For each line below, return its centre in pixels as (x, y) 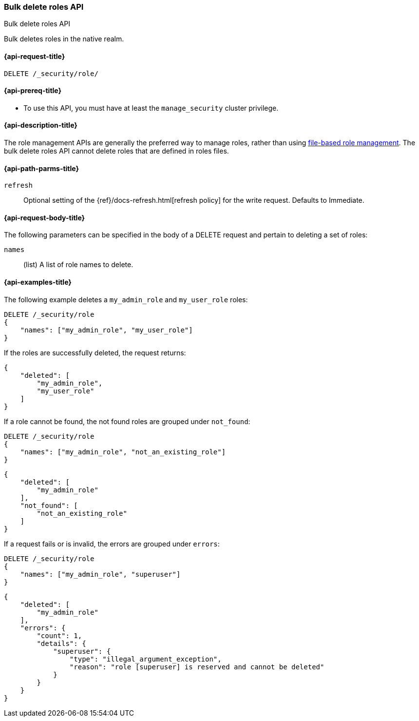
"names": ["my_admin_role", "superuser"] (100, 574)
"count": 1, (59, 635)
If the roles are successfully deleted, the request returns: (95, 352)
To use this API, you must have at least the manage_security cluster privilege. (151, 108)
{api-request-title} (35, 56)
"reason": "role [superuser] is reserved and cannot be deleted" (197, 667)
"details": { (61, 643)
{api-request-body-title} (45, 217)
